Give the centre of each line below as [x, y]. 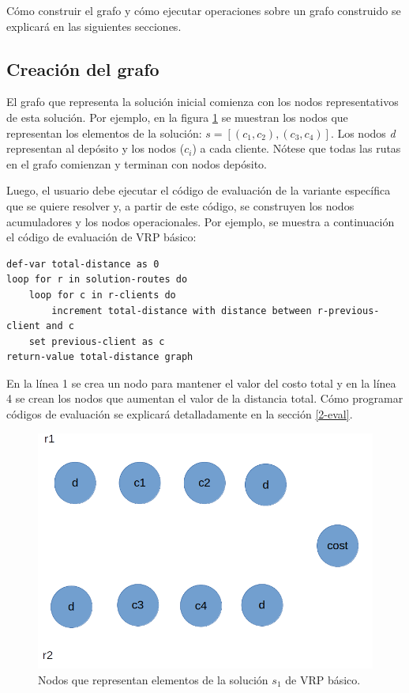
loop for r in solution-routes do [97, 280]
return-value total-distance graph [100, 357]
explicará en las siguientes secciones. [94, 26]
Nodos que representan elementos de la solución [153, 679]
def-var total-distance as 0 [83, 264]
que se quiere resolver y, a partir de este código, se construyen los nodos [180, 205]
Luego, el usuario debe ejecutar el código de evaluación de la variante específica [199, 190]
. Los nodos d [363, 133]
